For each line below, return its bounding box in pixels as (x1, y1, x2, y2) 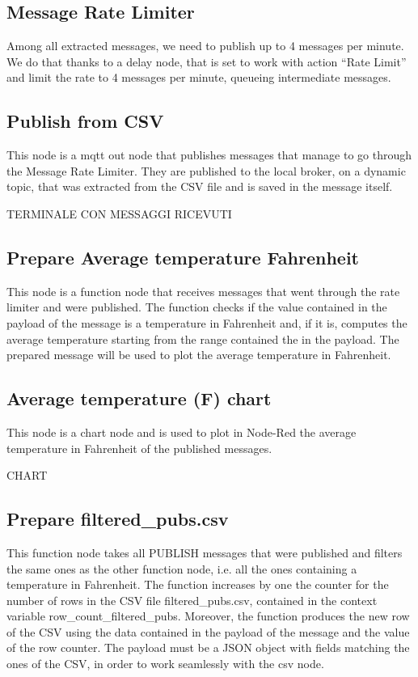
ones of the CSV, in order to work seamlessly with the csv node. (6, 655, 324, 672)
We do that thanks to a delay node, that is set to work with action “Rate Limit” (6, 53, 407, 70)
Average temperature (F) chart (6, 386, 272, 411)
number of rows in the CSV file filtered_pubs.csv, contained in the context (6, 591, 378, 608)
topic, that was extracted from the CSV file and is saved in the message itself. (6, 178, 393, 195)
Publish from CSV (6, 108, 164, 133)
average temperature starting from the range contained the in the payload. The (6, 330, 399, 347)
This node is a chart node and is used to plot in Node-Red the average (6, 423, 357, 440)
